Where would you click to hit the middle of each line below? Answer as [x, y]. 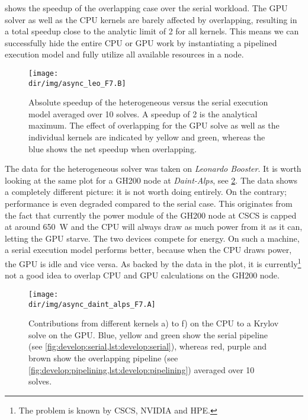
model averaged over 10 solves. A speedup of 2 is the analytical [143, 113]
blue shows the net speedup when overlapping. [113, 148]
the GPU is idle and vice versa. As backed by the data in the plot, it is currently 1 [153, 263]
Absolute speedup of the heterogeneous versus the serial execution [148, 102]
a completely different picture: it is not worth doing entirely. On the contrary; [146, 192]
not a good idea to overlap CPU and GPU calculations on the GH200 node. [142, 275]
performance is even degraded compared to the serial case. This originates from [149, 203]
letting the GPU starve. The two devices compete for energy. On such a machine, [152, 238]
